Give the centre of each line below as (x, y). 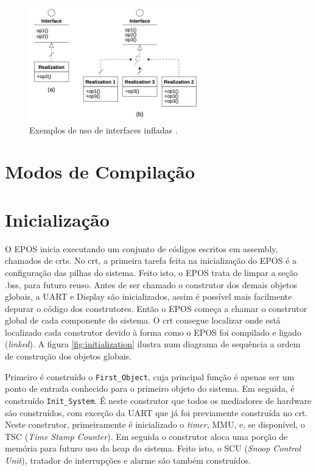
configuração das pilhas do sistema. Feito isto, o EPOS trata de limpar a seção (152, 272)
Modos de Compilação (100, 172)
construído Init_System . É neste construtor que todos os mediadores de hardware (158, 400)
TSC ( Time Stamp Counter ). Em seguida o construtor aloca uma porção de (146, 436)
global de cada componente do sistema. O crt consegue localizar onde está (143, 320)
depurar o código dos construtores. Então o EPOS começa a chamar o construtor (156, 308)
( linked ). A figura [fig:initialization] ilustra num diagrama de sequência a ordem (153, 344)
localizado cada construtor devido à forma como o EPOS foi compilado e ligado (153, 332)
